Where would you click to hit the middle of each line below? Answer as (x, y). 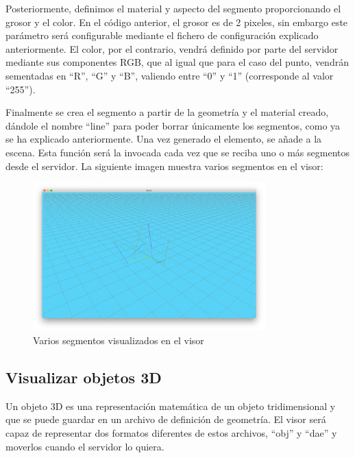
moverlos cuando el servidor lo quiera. (85, 446)
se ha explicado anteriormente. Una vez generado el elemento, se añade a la (164, 139)
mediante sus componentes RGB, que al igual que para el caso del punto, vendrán (177, 62)
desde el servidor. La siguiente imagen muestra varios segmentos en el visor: (164, 166)
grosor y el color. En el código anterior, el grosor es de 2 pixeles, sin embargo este (177, 22)
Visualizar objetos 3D (84, 377)
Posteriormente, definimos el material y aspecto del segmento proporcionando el (173, 8)
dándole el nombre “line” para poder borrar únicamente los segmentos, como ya (173, 125)
